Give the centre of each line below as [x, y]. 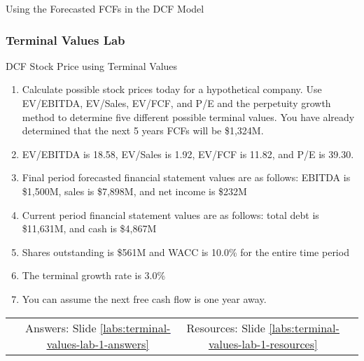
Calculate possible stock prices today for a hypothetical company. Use [172, 89]
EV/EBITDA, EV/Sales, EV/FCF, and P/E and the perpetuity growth [176, 103]
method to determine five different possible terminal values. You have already [188, 116]
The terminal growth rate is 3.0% [94, 275]
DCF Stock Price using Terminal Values [92, 65]
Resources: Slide [226, 327]
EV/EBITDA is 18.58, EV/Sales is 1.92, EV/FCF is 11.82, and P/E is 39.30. [188, 154]
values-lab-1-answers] [98, 344]
